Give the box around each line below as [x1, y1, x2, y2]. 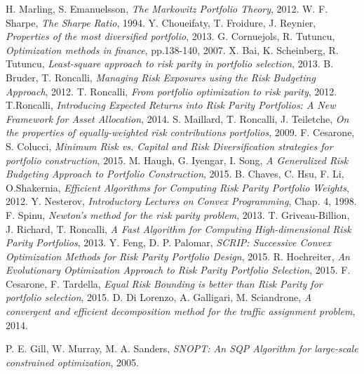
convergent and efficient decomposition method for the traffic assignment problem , [6, 304, 356, 319]
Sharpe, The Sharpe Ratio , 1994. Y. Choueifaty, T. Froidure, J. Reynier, [6, 15, 316, 29]
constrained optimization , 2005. [6, 354, 139, 369]
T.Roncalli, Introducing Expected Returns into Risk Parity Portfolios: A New [6, 98, 336, 112]
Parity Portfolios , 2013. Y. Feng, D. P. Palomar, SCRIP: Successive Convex [6, 235, 331, 250]
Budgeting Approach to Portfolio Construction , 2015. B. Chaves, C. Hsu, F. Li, [6, 166, 344, 181]
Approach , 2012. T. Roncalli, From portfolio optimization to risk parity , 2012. [6, 84, 337, 98]
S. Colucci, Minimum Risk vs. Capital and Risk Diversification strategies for [6, 138, 333, 153]
